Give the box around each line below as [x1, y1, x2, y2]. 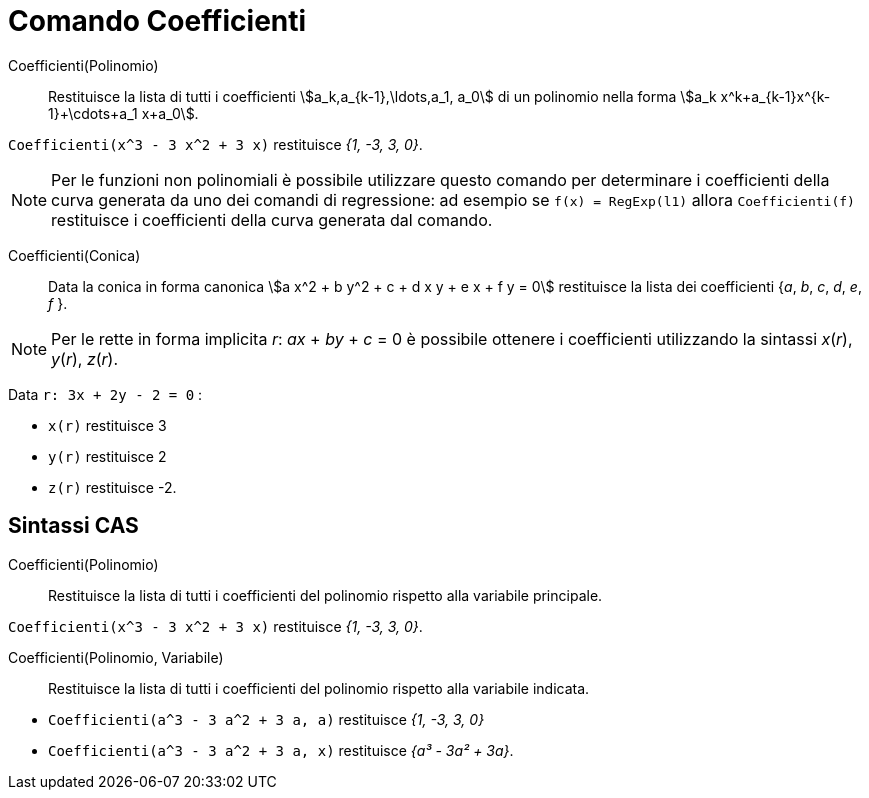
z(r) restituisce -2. [48, 478, 177, 496]
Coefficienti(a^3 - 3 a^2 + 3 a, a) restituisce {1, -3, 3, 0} [48, 710, 485, 728]
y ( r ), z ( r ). [51, 348, 119, 369]
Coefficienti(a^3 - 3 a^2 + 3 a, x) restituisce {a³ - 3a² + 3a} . [48, 741, 514, 759]
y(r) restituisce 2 [48, 447, 167, 465]
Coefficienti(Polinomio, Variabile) [8, 648, 224, 666]
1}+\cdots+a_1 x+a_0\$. [48, 104, 199, 122]
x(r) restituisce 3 [48, 416, 167, 434]
